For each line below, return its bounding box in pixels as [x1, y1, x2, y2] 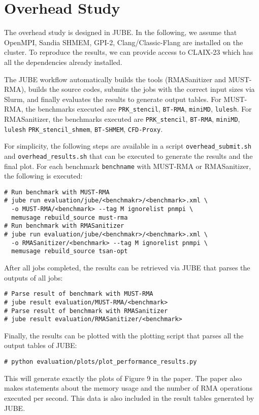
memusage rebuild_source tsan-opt [11, 248, 128, 255]
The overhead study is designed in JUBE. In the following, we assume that [4, 27, 237, 38]
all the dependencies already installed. [4, 56, 122, 67]
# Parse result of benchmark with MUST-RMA [4, 290, 153, 298]
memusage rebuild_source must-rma [11, 214, 128, 221]
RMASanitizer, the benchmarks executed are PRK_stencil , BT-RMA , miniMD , [4, 113, 240, 124]
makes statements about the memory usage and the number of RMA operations [4, 383, 253, 393]
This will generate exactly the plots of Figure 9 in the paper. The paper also [4, 372, 242, 383]
